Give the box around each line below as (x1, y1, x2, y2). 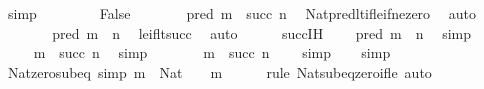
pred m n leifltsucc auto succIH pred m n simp (52, 22, 472, 43)
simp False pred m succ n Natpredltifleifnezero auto (7, 3, 476, 23)
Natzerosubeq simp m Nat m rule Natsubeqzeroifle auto (7, 61, 432, 82)
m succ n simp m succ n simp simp (33, 42, 391, 63)
